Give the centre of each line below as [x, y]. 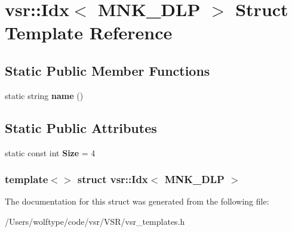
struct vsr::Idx [113, 179]
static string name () [44, 95]
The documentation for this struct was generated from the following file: [137, 201]
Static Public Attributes [81, 127]
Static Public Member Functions [107, 70]
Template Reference [89, 33]
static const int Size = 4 [50, 152]
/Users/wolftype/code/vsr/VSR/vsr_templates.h [95, 221]
